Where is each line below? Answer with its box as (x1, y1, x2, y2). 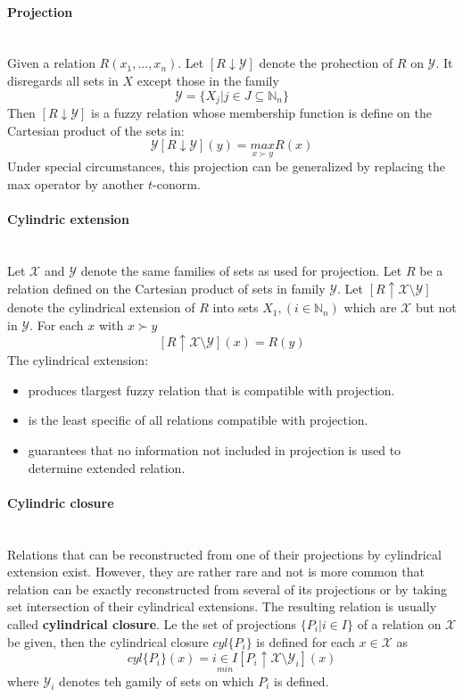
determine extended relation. (28, 458, 186, 477)
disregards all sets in (7, 71, 119, 89)
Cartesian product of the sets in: (7, 120, 185, 139)
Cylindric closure (7, 493, 114, 511)
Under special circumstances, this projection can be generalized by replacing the (7, 157, 445, 176)
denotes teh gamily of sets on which (59, 671, 254, 690)
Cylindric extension (7, 210, 129, 228)
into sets (212, 298, 259, 317)
